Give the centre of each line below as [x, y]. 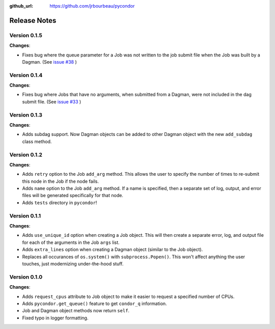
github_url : [21, 6]
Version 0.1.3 [26, 115]
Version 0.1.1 [25, 215]
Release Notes [33, 20]
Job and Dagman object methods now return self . [76, 311]
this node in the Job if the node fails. [61, 181]
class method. [37, 141]
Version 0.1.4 [26, 75]
